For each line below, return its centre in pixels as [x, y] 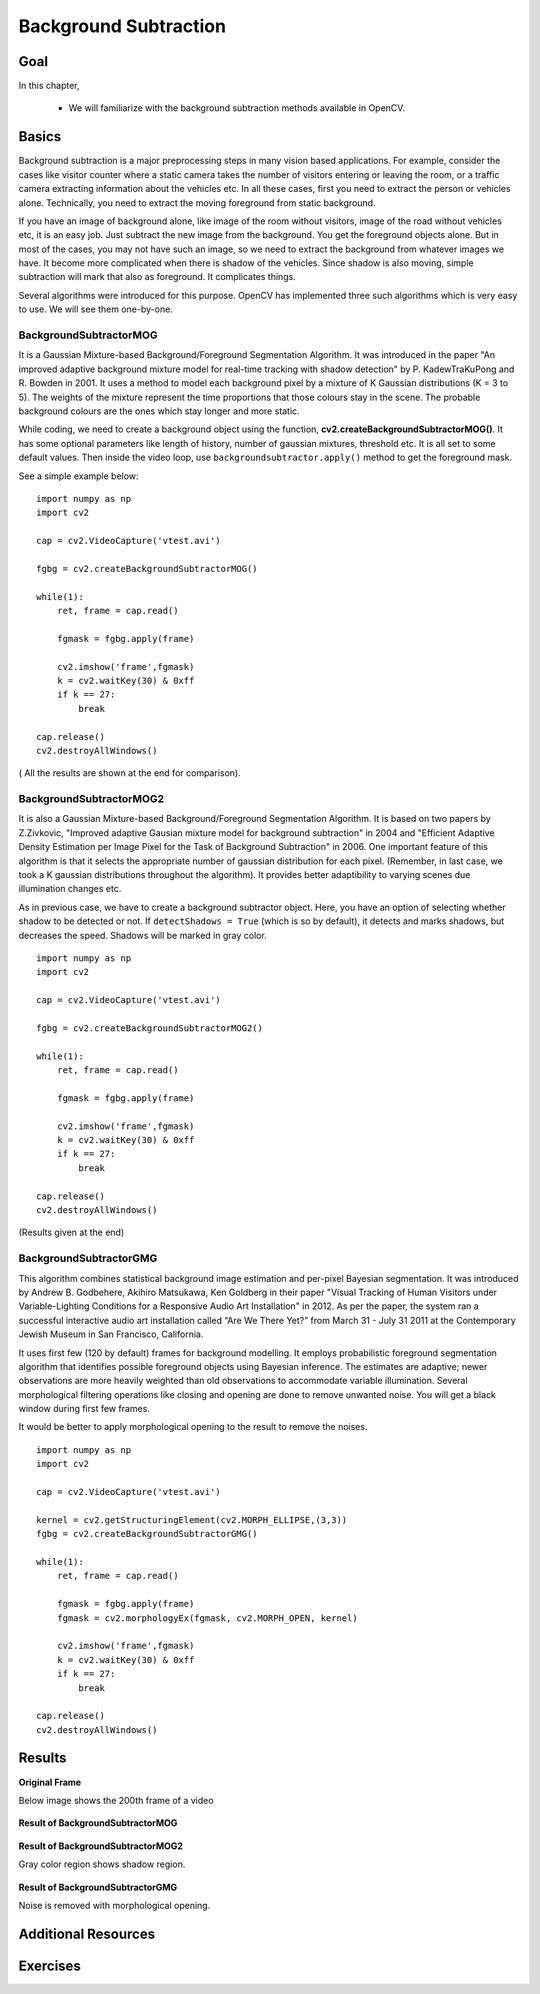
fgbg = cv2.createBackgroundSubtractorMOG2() [150, 1028]
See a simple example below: [78, 476]
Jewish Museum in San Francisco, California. [111, 1334]
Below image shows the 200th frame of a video [116, 1800]
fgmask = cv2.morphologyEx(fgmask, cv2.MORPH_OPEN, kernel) [207, 1618]
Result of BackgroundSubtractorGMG [98, 1887]
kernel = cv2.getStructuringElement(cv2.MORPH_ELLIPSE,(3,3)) [192, 1519]
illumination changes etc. [70, 889]
